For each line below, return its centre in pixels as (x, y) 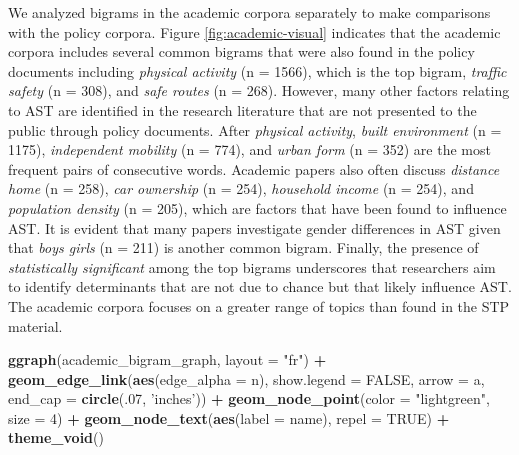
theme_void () (56, 437)
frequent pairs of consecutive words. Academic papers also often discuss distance (254, 168)
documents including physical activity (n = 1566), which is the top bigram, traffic (257, 70)
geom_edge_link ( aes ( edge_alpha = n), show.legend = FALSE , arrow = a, (246, 378)
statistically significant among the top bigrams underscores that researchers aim (252, 266)
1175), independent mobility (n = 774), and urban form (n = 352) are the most (249, 149)
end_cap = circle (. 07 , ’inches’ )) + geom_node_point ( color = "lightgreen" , (249, 398)
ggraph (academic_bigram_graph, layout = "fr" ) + (167, 359)
